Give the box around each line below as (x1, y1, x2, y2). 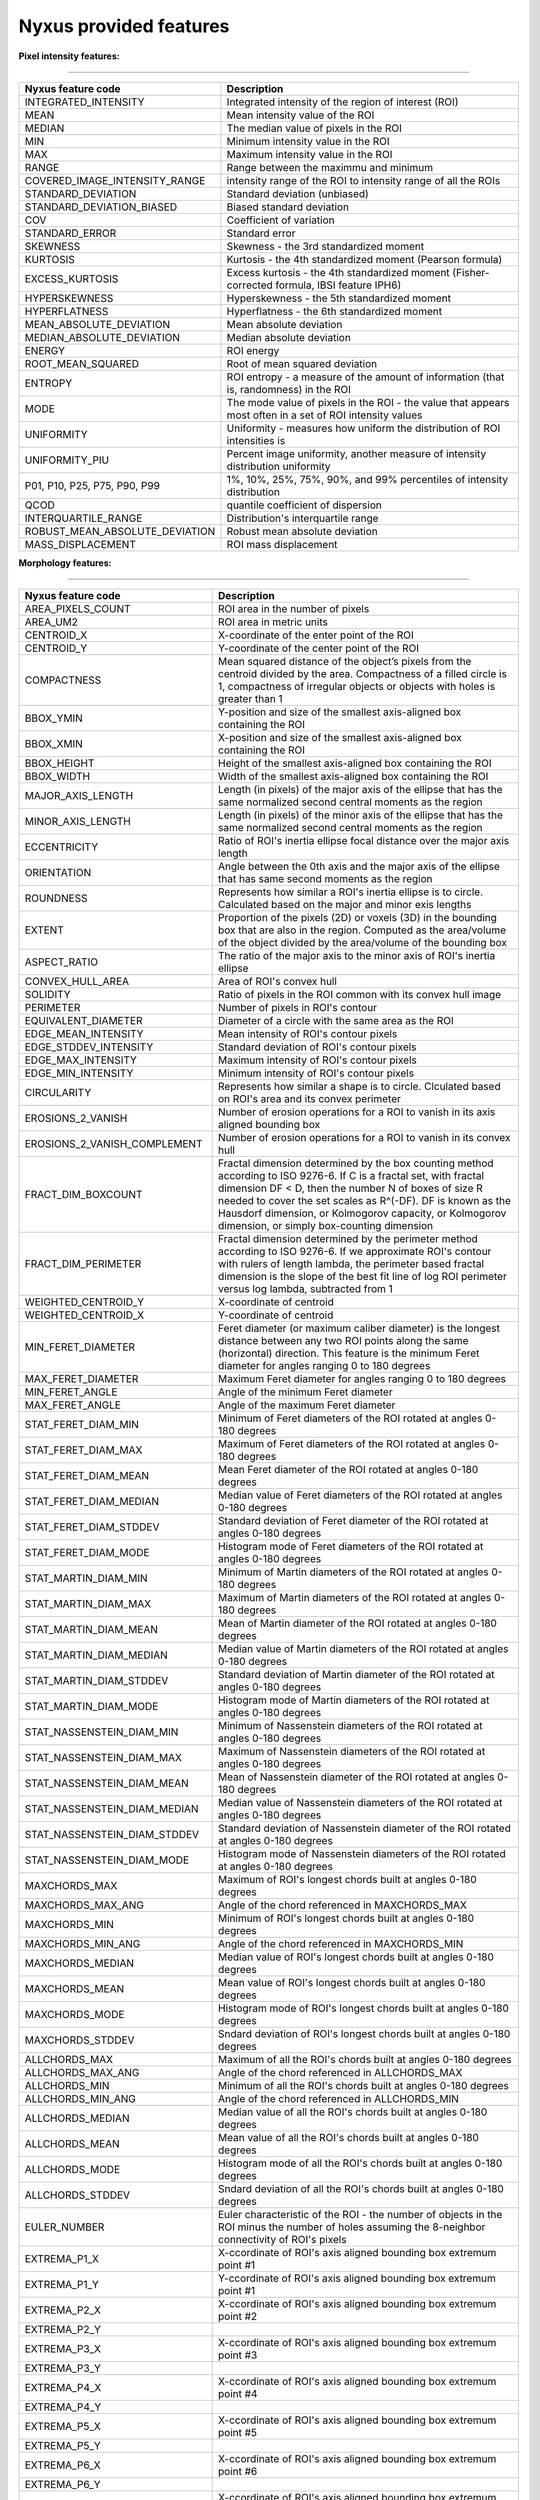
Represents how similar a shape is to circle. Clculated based (218, 1080, 501, 1094)
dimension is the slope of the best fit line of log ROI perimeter (218, 1270, 507, 1284)
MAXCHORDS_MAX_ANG (24, 1898, 145, 1912)
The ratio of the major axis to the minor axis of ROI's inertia (218, 949, 496, 963)
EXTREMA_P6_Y (24, 2478, 101, 2492)
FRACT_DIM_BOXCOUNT (24, 1188, 143, 1202)
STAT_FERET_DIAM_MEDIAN (24, 1495, 160, 1509)
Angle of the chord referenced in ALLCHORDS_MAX (218, 2066, 463, 2080)
